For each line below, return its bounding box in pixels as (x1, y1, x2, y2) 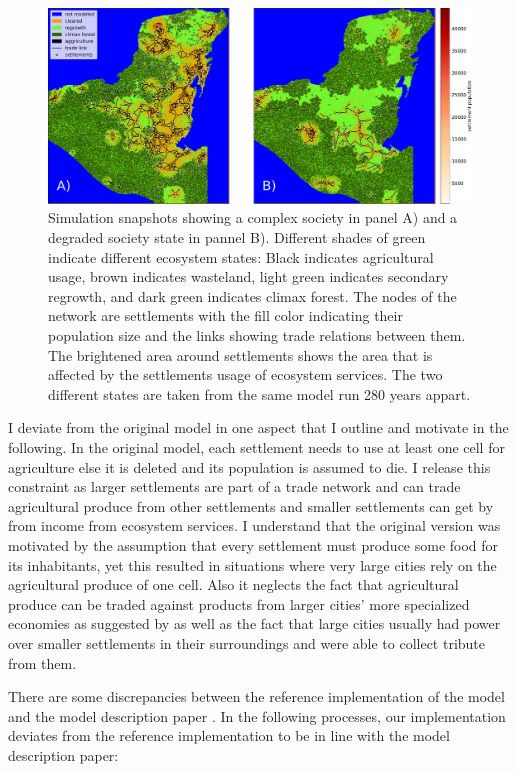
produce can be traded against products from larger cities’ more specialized (8, 593, 470, 614)
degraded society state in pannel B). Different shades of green (48, 227, 426, 248)
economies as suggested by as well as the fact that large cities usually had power (8, 613, 501, 634)
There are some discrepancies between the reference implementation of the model (8, 686, 505, 707)
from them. (8, 652, 77, 673)
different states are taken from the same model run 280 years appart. (48, 383, 471, 404)
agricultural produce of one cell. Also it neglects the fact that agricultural (8, 574, 459, 595)
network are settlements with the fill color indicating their (48, 305, 403, 326)
